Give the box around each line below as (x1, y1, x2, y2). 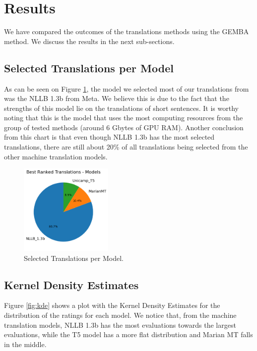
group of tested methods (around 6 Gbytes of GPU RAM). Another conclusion (4, 122, 244, 132)
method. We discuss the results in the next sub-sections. (4, 36, 175, 46)
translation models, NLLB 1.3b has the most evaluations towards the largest (4, 319, 236, 330)
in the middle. (4, 339, 47, 349)
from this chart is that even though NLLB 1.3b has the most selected (4, 132, 215, 142)
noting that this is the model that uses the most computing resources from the (4, 112, 243, 123)
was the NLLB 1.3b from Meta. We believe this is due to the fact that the (4, 93, 229, 103)
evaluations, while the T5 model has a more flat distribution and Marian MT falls (4, 329, 253, 340)
